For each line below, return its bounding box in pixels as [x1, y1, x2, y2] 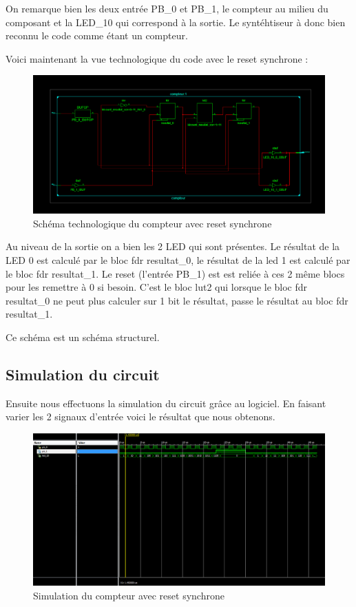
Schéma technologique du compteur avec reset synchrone [33, 216, 272, 230]
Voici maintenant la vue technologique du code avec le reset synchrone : [6, 51, 308, 65]
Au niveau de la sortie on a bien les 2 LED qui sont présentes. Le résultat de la [6, 239, 340, 254]
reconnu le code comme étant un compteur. [6, 28, 188, 43]
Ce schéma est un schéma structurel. [6, 329, 160, 344]
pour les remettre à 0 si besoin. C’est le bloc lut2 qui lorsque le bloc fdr [6, 280, 308, 294]
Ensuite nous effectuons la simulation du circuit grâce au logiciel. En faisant [6, 395, 326, 410]
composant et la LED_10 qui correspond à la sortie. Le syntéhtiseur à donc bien [6, 14, 346, 29]
